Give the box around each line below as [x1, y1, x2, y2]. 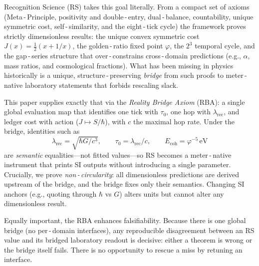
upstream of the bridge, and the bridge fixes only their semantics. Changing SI [4, 179, 245, 189]
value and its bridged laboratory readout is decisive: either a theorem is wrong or [4, 235, 253, 245]
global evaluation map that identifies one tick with [4, 106, 158, 117]
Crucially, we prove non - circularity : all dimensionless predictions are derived [4, 169, 240, 179]
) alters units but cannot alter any [119, 188, 224, 199]
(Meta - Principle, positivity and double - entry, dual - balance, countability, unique [4, 11, 254, 21]
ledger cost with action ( [4, 116, 79, 126]
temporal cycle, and [195, 40, 255, 51]
